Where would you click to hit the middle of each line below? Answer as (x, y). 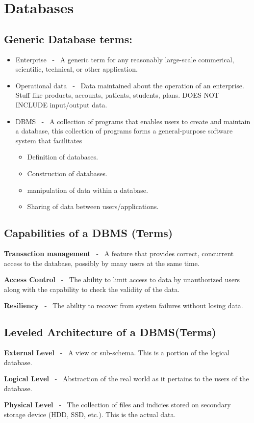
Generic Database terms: (68, 39)
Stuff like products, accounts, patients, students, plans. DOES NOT (117, 95)
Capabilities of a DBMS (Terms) (89, 233)
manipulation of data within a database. (88, 190)
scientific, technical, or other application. (76, 69)
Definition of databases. (63, 157)
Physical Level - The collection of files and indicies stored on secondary (117, 405)
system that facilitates (49, 140)
